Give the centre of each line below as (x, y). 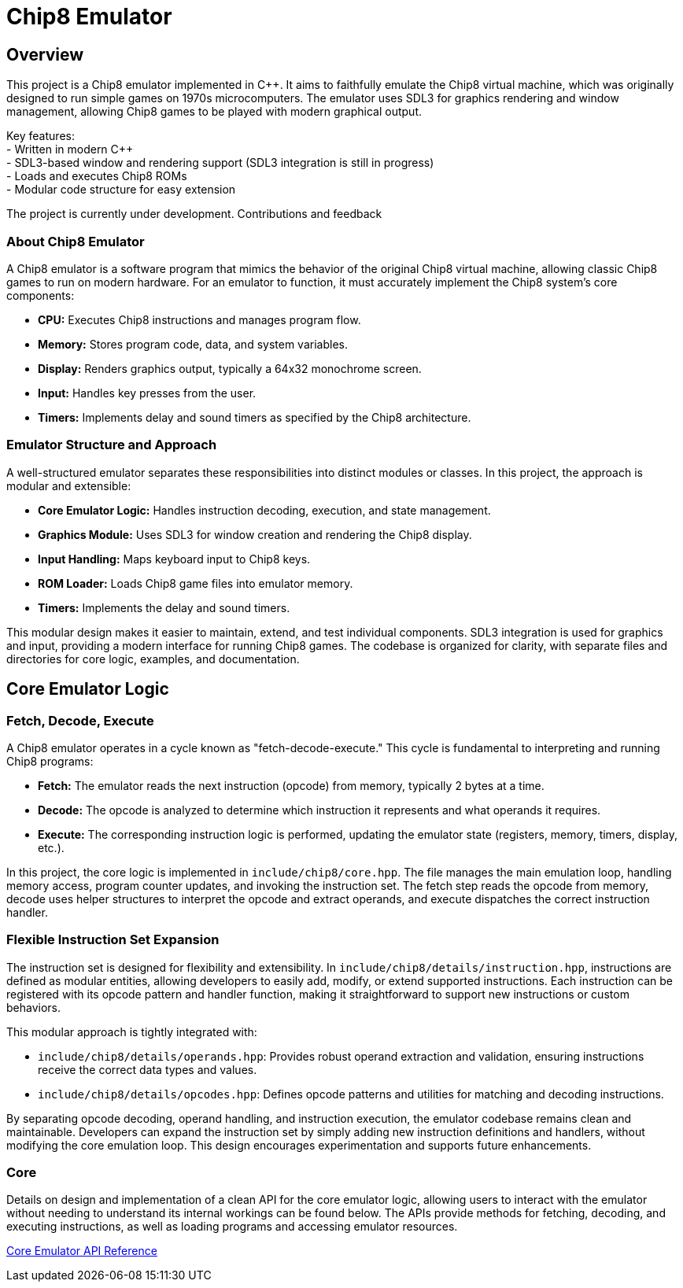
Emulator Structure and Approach (112, 445)
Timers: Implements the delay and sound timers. (164, 607)
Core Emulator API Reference (82, 1251)
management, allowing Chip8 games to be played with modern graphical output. (214, 112)
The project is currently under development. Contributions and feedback (194, 214)
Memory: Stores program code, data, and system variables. (193, 344)
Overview (45, 54)
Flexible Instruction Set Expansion (113, 940)
